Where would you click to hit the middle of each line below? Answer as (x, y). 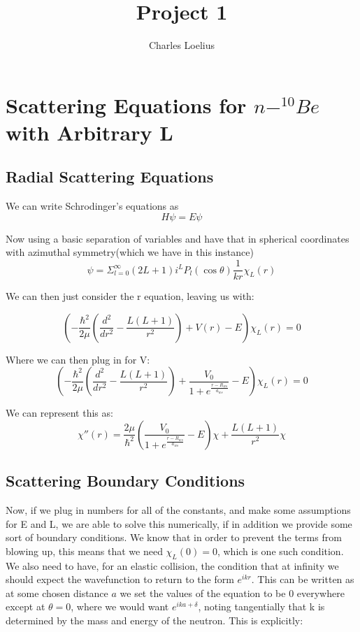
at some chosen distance (57, 592)
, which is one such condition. (280, 551)
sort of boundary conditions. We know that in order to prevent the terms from (174, 537)
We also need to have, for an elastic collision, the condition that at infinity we (172, 565)
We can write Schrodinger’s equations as (92, 206)
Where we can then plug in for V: (78, 359)
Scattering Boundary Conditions (125, 481)
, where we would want (120, 606)
